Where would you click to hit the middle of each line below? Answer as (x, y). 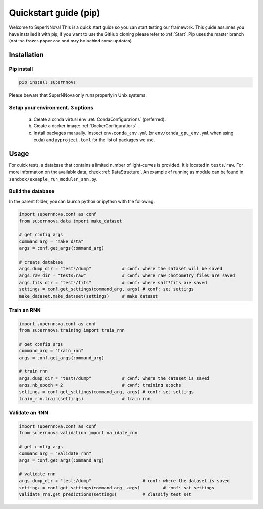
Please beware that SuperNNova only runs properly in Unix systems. (78, 95)
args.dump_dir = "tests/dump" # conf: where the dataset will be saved (121, 269)
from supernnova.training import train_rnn (72, 330)
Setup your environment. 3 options (51, 107)
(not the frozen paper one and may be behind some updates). (71, 41)
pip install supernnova (48, 82)
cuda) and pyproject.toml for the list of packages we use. (94, 140)
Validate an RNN (29, 413)
